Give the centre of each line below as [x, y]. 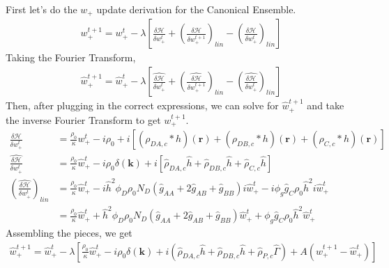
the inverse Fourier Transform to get [83, 119]
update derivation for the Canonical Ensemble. [196, 9]
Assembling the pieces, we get [69, 233]
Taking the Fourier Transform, [71, 57]
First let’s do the [41, 9]
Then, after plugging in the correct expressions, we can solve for [142, 105]
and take [326, 105]
